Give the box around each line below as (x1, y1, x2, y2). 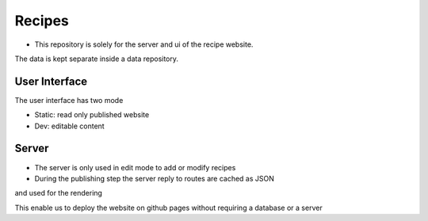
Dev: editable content (34, 121, 105, 131)
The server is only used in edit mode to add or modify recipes (34, 162, 236, 172)
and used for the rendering (14, 189, 103, 198)
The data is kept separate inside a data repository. (14, 54, 178, 63)
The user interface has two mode (14, 95, 124, 105)
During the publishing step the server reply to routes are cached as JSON (34, 173, 275, 183)
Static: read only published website (34, 110, 150, 120)
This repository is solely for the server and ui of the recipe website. (34, 40, 254, 49)
